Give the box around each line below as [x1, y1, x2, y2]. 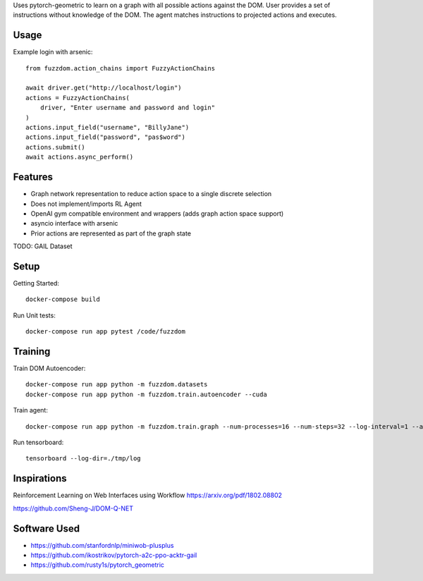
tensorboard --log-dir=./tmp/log [25, 455, 141, 463]
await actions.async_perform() [25, 153, 134, 161]
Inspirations [13, 472, 67, 484]
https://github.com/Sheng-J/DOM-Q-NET [13, 504, 134, 513]
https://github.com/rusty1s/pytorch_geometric [30, 561, 165, 569]
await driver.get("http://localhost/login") [25, 84, 183, 92]
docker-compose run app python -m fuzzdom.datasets [25, 381, 208, 389]
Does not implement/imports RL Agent [30, 200, 142, 208]
